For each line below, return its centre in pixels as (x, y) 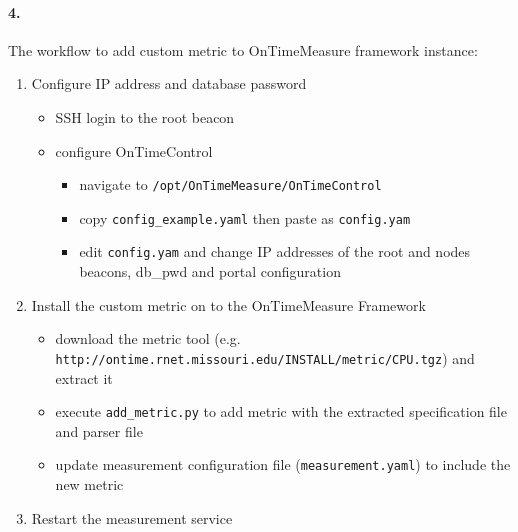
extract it (84, 377)
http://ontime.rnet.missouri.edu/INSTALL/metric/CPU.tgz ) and (265, 357)
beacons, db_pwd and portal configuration (210, 271)
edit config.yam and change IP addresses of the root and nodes (275, 251)
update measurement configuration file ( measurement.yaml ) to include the (283, 464)
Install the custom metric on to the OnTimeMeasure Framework (228, 304)
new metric (89, 484)
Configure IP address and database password (169, 83)
